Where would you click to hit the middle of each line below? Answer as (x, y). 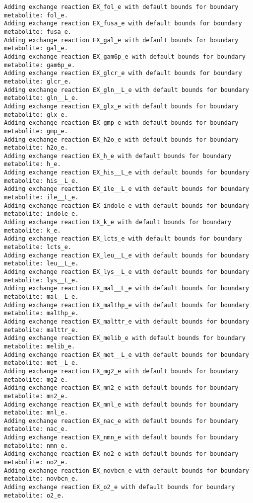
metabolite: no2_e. (36, 462)
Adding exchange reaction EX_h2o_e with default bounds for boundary (121, 139)
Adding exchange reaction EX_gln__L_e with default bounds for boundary (126, 90)
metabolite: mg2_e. (36, 379)
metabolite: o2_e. (34, 495)
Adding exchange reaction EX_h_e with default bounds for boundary (118, 156)
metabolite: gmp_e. (36, 131)
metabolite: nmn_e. (36, 446)
